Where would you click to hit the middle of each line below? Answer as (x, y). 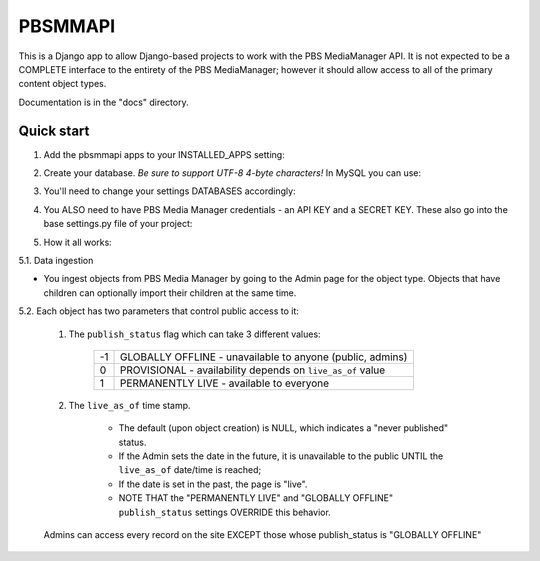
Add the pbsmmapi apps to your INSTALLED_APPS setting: (164, 154)
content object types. (62, 84)
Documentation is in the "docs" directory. (103, 102)
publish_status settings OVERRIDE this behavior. (225, 512)
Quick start (54, 130)
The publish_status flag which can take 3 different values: (194, 334)
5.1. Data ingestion (56, 260)
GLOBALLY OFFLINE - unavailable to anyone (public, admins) (264, 357)
